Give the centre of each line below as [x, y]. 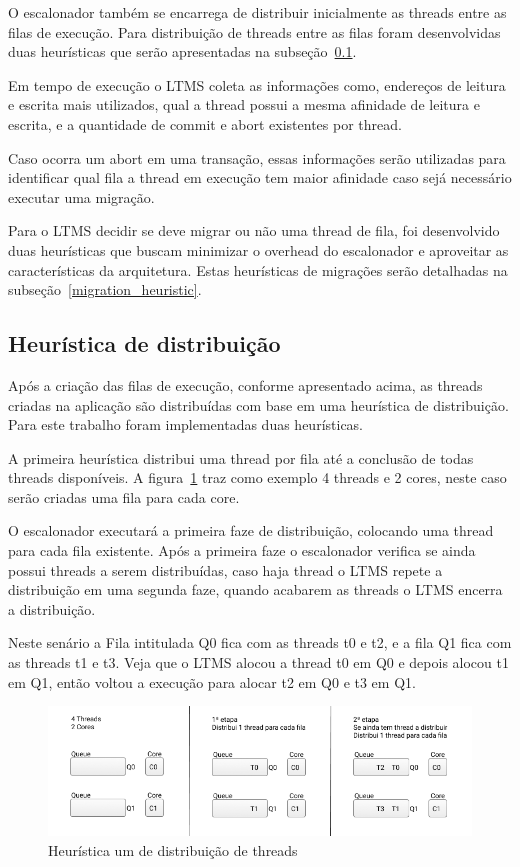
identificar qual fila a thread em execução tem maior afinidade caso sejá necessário [260, 177]
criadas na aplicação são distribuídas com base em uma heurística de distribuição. [258, 404]
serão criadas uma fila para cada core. [124, 496]
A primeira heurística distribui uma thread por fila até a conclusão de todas [241, 457]
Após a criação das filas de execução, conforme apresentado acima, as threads [245, 384]
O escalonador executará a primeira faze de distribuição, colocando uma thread [251, 530]
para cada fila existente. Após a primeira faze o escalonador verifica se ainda [242, 550]
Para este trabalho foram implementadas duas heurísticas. [186, 424]
